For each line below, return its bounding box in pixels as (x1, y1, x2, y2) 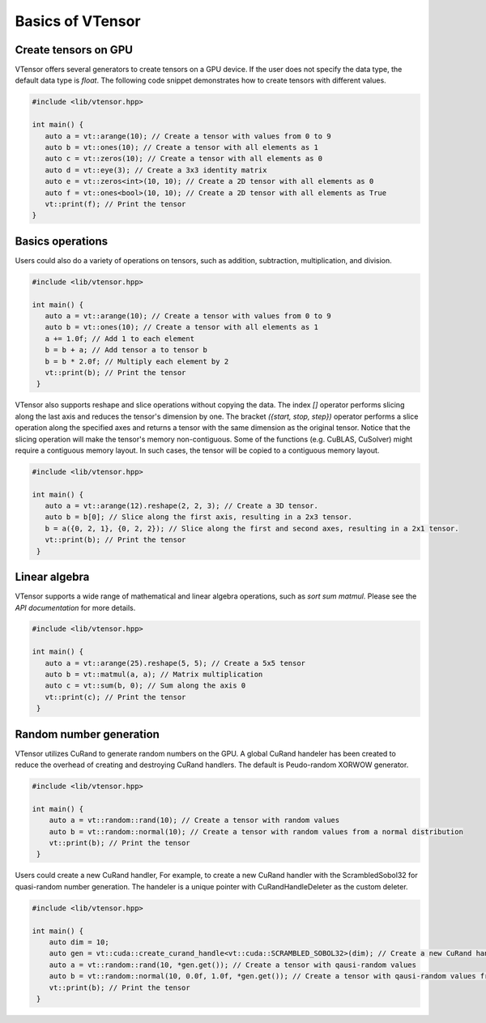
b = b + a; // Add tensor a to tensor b (45, 345, 208, 355)
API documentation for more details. (15, 603, 136, 612)
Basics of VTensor (15, 12, 141, 30)
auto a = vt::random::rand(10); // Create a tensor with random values (49, 816, 340, 825)
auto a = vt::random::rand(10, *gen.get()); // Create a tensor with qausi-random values (49, 960, 417, 970)
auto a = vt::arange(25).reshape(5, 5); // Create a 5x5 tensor (45, 659, 306, 667)
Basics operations (15, 234, 109, 248)
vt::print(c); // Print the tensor (45, 693, 186, 701)
